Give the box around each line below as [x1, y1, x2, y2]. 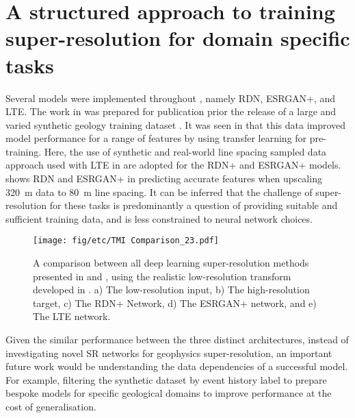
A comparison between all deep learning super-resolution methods [33, 256, 309, 270]
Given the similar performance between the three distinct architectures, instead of [5, 332, 349, 347]
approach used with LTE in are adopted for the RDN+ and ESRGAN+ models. [5, 158, 341, 172]
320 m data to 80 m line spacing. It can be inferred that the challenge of [5, 184, 313, 199]
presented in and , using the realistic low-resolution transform [33, 269, 291, 283]
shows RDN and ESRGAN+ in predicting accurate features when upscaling [5, 171, 322, 186]
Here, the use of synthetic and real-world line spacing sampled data [44, 144, 327, 158]
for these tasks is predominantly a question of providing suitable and [49, 198, 338, 212]
